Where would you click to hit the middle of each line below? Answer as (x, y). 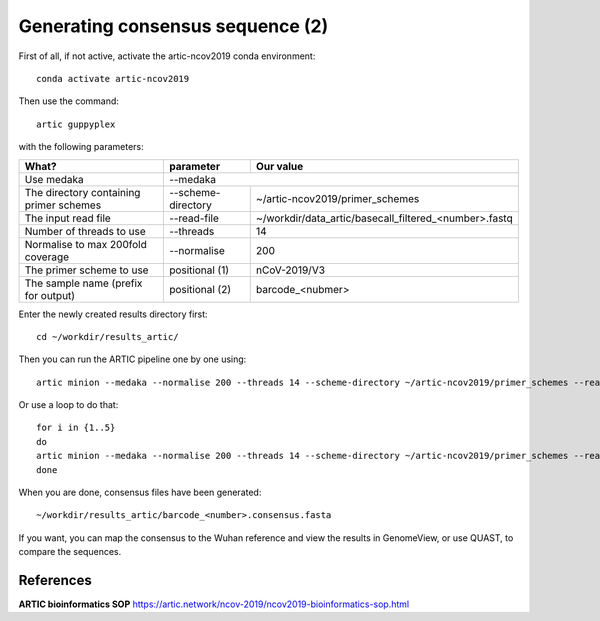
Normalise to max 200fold (85, 244)
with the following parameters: (81, 147)
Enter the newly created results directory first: (113, 314)
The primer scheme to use (86, 270)
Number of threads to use (85, 231)
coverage (47, 257)
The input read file (68, 218)
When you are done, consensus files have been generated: (140, 492)
